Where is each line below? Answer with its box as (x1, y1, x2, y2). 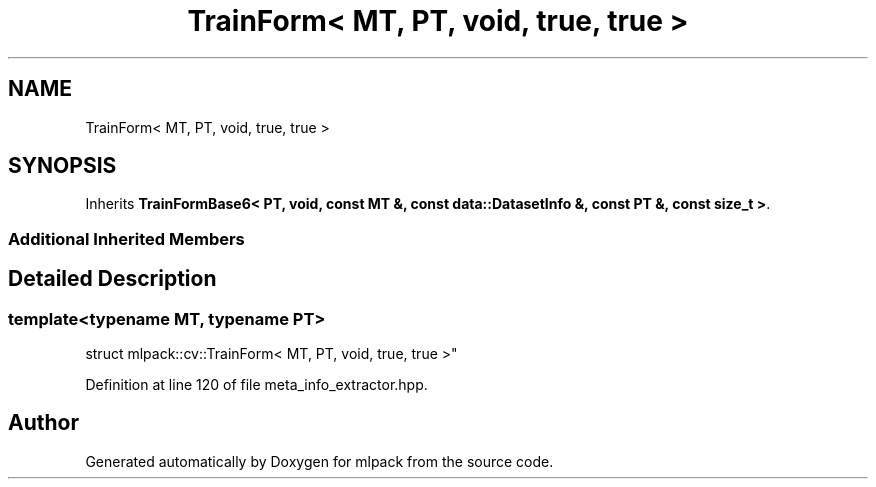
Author (8, 410, 79, 436)
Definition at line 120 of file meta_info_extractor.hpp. (85, 376, 428, 394)
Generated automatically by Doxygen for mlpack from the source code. (85, 452, 554, 470)
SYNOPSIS (8, 153, 117, 179)
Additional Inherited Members (8, 228, 245, 249)
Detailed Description (8, 266, 217, 292)
